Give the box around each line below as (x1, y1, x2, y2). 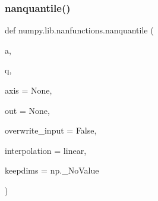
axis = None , (5, 84, 52, 96)
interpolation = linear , (5, 144, 87, 156)
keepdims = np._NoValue (5, 164, 99, 177)
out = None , (5, 104, 50, 116)
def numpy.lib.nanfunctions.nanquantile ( (5, 24, 154, 36)
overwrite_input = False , (5, 124, 97, 137)
